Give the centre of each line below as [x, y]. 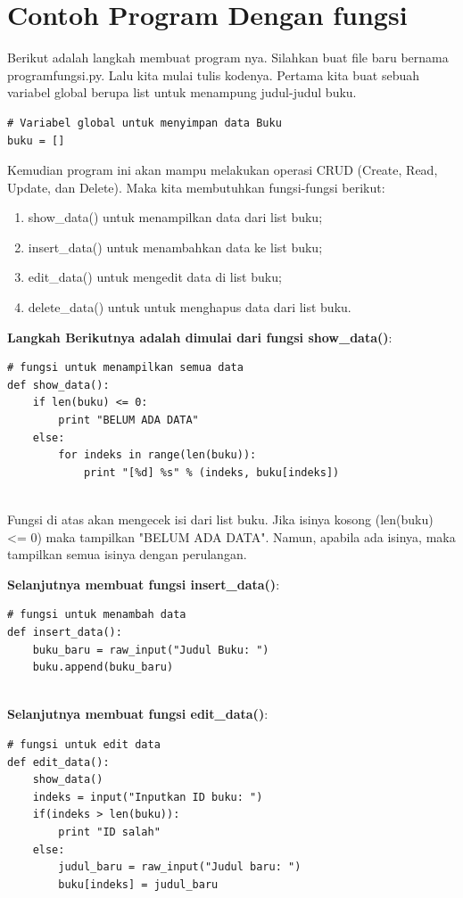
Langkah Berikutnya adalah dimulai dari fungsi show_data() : [200, 337]
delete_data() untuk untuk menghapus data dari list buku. [190, 307]
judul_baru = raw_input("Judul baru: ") [180, 867]
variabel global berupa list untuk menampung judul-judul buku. [182, 92]
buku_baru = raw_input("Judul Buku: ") [151, 650]
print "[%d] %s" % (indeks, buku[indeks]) [211, 472]
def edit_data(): [58, 762]
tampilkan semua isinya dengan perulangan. [127, 554]
